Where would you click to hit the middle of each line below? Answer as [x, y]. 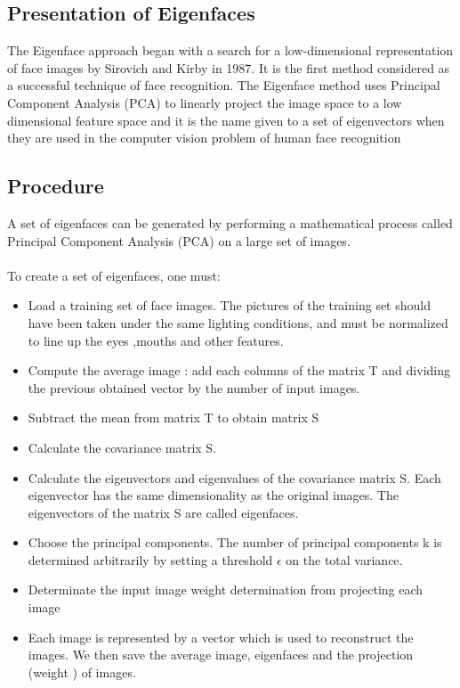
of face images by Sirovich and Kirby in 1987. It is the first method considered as [229, 67]
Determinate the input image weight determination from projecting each [226, 590]
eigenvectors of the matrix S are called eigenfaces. [163, 512]
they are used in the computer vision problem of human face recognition [204, 138]
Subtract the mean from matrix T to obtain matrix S [174, 418]
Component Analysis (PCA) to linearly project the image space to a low [205, 102]
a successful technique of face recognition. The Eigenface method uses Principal [224, 85]
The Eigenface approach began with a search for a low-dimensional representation [230, 50]
